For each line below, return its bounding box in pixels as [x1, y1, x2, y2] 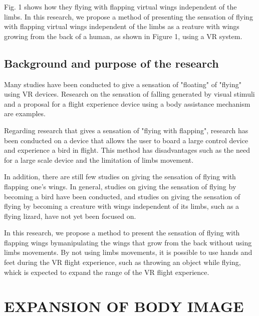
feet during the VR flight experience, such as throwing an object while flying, [4, 257, 241, 267]
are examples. [4, 108, 46, 119]
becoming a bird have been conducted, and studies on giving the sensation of [4, 191, 240, 201]
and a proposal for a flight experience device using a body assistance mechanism [4, 98, 250, 109]
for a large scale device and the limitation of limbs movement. [4, 154, 194, 165]
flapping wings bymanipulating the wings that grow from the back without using [4, 237, 252, 247]
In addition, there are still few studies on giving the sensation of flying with [4, 171, 236, 182]
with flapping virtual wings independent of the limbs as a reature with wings [4, 21, 239, 32]
